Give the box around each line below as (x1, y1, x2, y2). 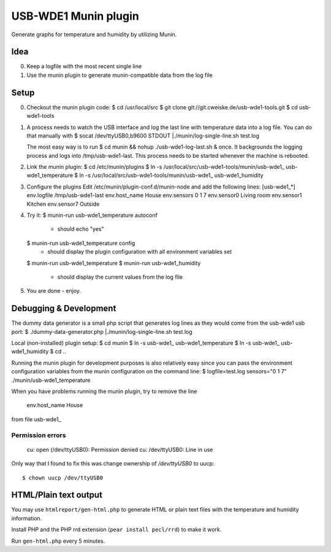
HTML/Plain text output (11, 490, 102, 500)
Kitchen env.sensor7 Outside (26, 200, 100, 208)
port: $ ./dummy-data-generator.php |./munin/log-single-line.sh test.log (11, 328, 192, 335)
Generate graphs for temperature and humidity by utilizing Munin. (11, 31, 177, 38)
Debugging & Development (11, 303, 116, 314)
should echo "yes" (57, 225, 104, 233)
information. (11, 515, 42, 522)
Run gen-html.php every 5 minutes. (11, 537, 105, 545)
